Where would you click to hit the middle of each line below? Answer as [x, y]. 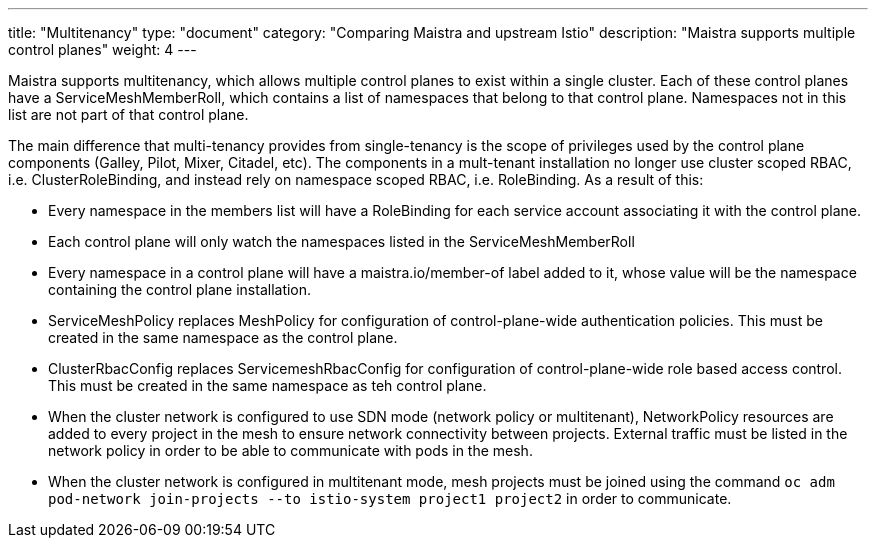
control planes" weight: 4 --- [102, 49]
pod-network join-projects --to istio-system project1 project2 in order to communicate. [390, 498]
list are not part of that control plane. [128, 114]
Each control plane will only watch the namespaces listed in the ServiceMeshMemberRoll [341, 241]
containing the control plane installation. [180, 289]
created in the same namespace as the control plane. [223, 337]
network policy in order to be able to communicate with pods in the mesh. [290, 450]
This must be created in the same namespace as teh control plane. [267, 385]
